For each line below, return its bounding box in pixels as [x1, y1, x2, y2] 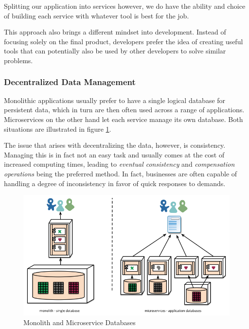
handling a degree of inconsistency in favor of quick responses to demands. [4, 178, 226, 188]
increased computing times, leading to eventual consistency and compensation [4, 159, 235, 169]
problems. [4, 55, 33, 65]
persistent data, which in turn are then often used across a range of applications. [4, 104, 245, 115]
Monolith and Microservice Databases [23, 317, 136, 328]
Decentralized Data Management [4, 76, 136, 88]
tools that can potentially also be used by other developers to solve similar [4, 46, 226, 56]
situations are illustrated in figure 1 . [4, 123, 111, 134]
